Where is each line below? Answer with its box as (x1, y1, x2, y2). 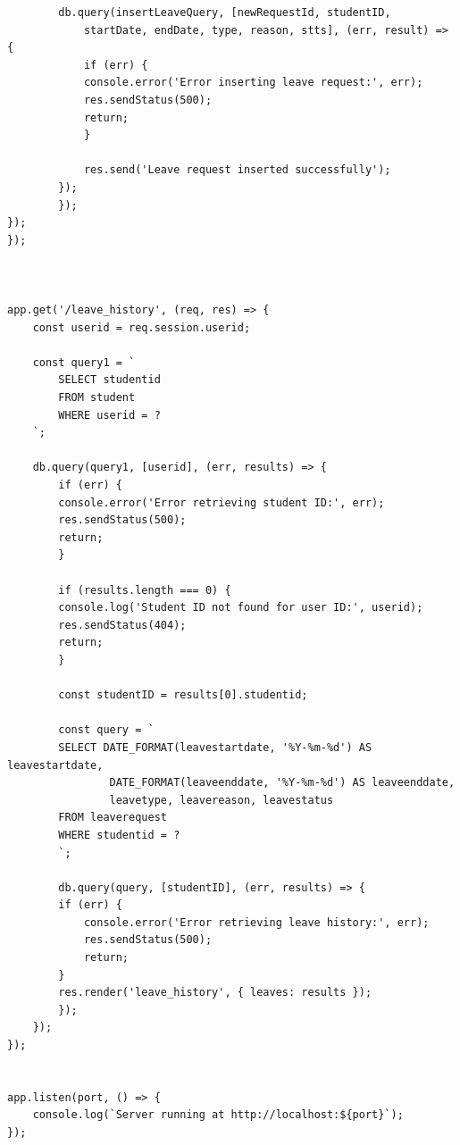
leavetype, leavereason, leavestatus (109, 793, 334, 807)
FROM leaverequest (58, 811, 167, 824)
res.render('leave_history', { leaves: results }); (58, 986, 372, 999)
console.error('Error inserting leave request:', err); (83, 76, 423, 89)
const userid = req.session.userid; (32, 321, 251, 334)
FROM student (58, 391, 136, 405)
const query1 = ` (32, 355, 136, 369)
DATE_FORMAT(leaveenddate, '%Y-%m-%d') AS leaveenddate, (109, 776, 456, 790)
